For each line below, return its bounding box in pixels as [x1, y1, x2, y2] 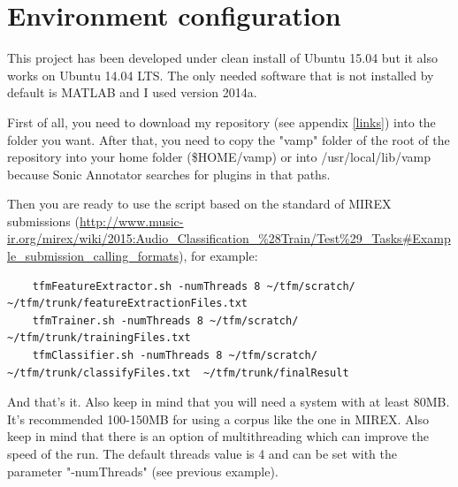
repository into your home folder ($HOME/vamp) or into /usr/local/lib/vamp [7, 148, 431, 166]
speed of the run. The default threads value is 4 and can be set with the [7, 445, 397, 462]
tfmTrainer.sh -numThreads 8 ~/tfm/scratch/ [32, 314, 299, 327]
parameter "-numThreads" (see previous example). [7, 461, 279, 480]
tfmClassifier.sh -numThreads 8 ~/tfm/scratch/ [32, 349, 317, 362]
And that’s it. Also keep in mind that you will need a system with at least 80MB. [7, 392, 450, 411]
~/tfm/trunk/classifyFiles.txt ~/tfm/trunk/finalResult [7, 366, 349, 379]
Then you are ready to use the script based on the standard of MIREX [7, 194, 392, 213]
